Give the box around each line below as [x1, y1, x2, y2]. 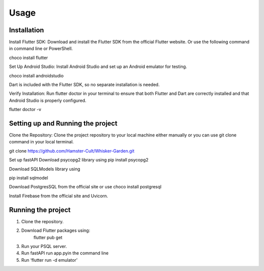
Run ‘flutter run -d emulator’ [21, 257, 78, 263]
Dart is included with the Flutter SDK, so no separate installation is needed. [9, 82, 160, 88]
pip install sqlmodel [9, 175, 48, 181]
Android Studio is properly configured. [9, 97, 87, 103]
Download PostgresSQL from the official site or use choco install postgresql [9, 184, 161, 190]
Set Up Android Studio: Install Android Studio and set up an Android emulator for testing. [9, 64, 187, 69]
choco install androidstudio [9, 72, 64, 78]
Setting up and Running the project [9, 119, 117, 127]
